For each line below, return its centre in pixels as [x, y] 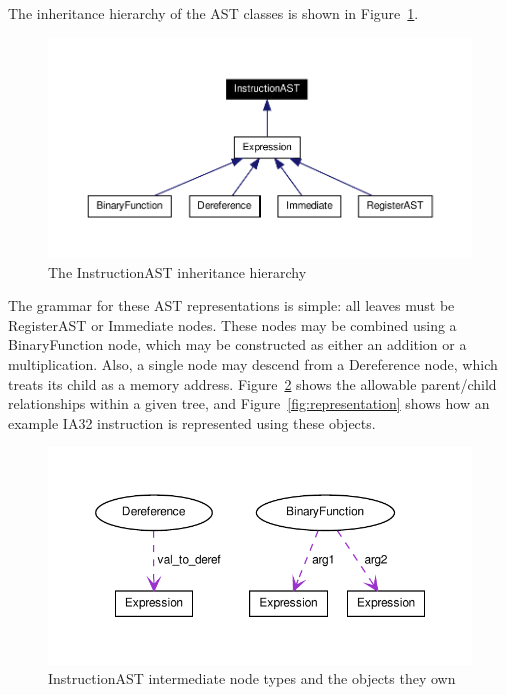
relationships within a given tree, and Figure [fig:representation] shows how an [249, 403]
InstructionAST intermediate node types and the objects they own [252, 678]
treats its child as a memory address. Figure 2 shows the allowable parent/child [252, 383]
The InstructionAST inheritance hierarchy [177, 271]
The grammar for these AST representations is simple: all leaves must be [231, 305]
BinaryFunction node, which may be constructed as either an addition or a [237, 344]
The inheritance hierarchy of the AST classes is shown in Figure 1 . [213, 13]
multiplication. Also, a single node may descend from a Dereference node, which [253, 364]
